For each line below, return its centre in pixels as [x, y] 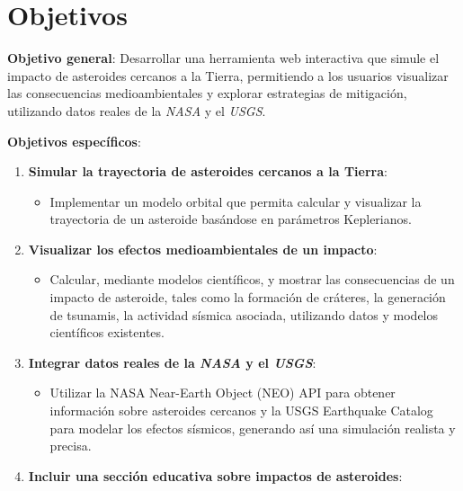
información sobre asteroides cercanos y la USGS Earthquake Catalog [241, 411]
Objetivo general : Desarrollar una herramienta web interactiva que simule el [223, 58]
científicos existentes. [107, 332]
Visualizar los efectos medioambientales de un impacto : [203, 249]
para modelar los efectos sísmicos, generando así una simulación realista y [253, 428]
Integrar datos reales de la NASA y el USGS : [172, 362]
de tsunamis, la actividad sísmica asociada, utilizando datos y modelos [244, 314]
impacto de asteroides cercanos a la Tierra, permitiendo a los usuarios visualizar [228, 75]
